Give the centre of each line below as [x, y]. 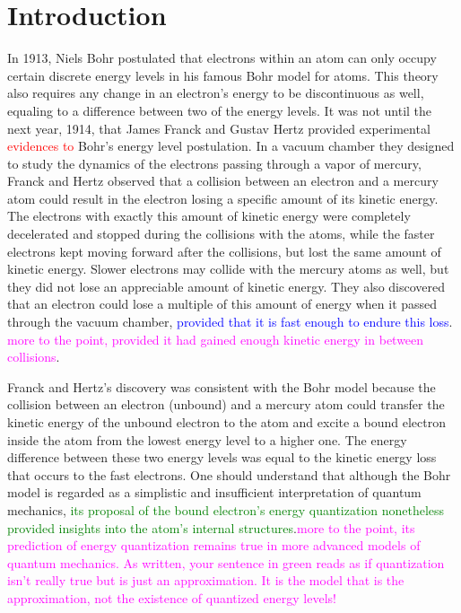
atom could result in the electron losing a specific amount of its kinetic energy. [223, 198]
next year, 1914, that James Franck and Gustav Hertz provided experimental [219, 128]
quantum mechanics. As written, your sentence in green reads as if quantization [226, 562]
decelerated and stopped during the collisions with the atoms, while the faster [221, 234]
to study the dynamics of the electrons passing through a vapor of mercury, [214, 163]
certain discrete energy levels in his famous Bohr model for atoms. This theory [223, 75]
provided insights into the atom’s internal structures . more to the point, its [211, 527]
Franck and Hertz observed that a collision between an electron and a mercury [223, 181]
